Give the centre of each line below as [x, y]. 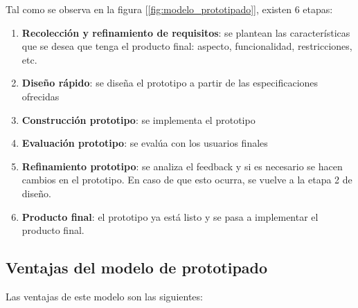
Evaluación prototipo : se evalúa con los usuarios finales [145, 143]
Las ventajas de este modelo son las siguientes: [104, 296]
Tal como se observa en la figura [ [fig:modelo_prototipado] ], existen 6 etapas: [169, 9]
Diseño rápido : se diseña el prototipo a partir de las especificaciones [170, 83]
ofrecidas [41, 96]
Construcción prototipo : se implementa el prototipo [138, 119]
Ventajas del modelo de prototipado [137, 268]
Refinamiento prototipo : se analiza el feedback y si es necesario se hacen [182, 166]
